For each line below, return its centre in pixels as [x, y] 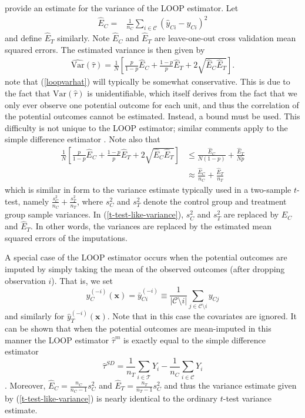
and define [24, 38]
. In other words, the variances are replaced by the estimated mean [151, 226]
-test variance [247, 398]
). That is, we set [82, 280]
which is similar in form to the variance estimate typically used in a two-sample [148, 189]
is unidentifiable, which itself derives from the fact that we [192, 93]
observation [25, 280]
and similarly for [35, 316]
